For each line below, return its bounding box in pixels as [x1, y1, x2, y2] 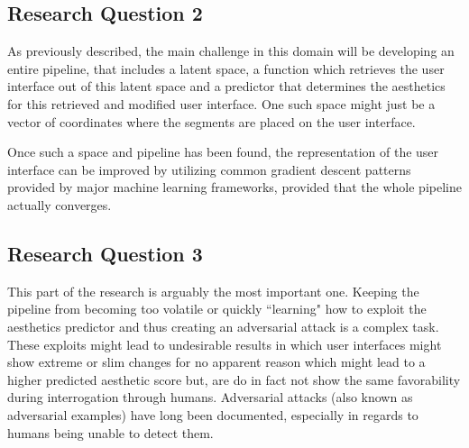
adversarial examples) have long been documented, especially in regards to [7, 405, 418, 424]
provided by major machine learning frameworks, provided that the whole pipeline [7, 178, 462, 197]
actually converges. [7, 195, 112, 214]
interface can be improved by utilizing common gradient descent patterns [7, 160, 411, 178]
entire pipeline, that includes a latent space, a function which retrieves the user [7, 59, 445, 78]
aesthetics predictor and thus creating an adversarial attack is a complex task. [7, 316, 439, 335]
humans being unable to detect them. [7, 423, 214, 442]
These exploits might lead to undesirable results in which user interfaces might [7, 334, 442, 353]
